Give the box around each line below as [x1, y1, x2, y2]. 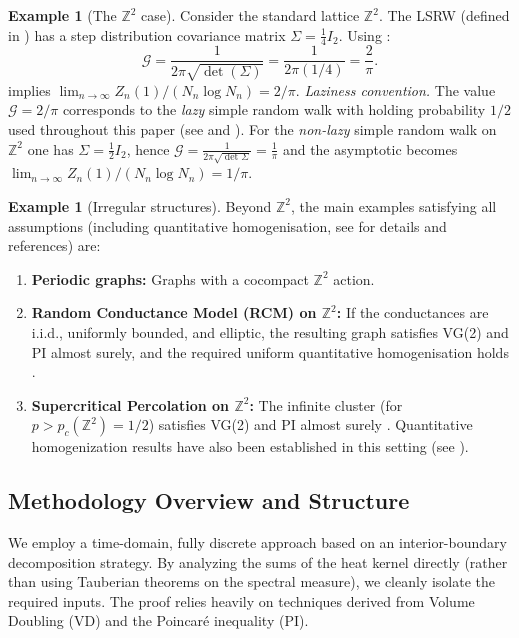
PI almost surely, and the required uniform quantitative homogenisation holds [31, 341, 509, 362]
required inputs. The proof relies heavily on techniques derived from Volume [8, 590, 475, 611]
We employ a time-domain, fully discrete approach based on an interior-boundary [8, 532, 507, 553]
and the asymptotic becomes [282, 138, 458, 159]
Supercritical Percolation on [31, 394, 230, 415]
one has [27, 138, 74, 159]
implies [8, 79, 51, 100]
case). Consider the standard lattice [141, 5, 360, 25]
